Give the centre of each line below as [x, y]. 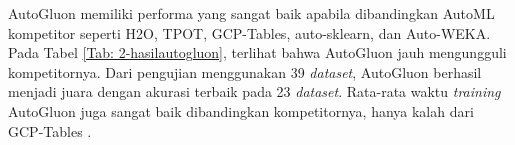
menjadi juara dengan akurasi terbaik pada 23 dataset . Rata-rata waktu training [254, 91]
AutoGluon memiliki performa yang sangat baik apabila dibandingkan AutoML [251, 13]
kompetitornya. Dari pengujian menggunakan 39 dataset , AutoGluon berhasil [245, 71]
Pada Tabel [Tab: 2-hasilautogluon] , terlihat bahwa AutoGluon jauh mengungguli [257, 52]
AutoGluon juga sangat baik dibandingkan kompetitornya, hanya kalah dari [241, 110]
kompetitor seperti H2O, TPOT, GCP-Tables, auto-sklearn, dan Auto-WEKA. [249, 32]
